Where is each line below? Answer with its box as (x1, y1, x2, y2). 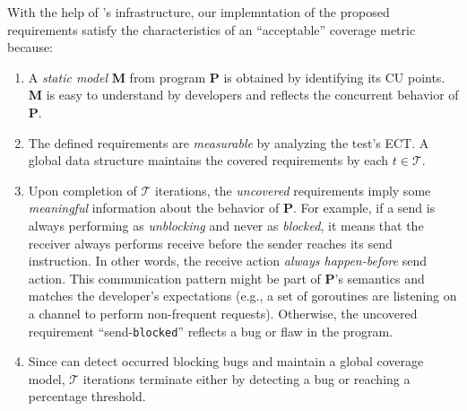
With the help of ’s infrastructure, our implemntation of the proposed (7, 3, 390, 21)
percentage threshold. (28, 387, 146, 406)
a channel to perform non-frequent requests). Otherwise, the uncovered (28, 303, 418, 322)
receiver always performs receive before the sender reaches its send (28, 233, 393, 252)
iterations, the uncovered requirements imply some (154, 180, 431, 199)
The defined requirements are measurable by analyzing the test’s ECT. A (28, 133, 429, 152)
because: (7, 38, 54, 57)
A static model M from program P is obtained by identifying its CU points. (28, 67, 445, 86)
